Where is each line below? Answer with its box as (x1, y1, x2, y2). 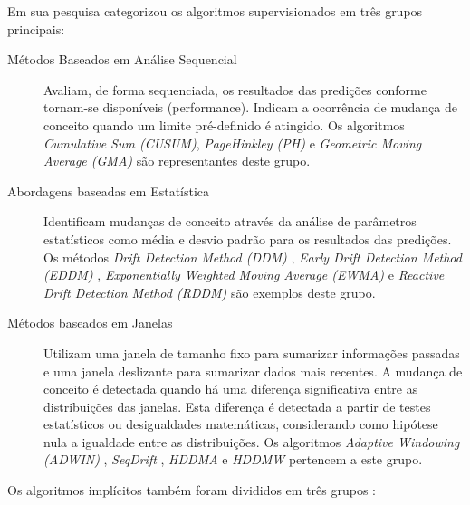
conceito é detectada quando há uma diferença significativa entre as (43, 379, 418, 398)
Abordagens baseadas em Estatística (7, 181, 210, 200)
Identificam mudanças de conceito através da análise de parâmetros (43, 212, 417, 231)
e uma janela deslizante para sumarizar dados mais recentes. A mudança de (43, 361, 463, 380)
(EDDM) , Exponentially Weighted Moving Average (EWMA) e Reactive (43, 265, 445, 284)
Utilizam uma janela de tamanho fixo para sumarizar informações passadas (43, 343, 460, 362)
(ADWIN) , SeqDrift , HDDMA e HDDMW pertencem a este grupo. (43, 450, 423, 469)
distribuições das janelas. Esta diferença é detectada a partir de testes (43, 396, 431, 415)
